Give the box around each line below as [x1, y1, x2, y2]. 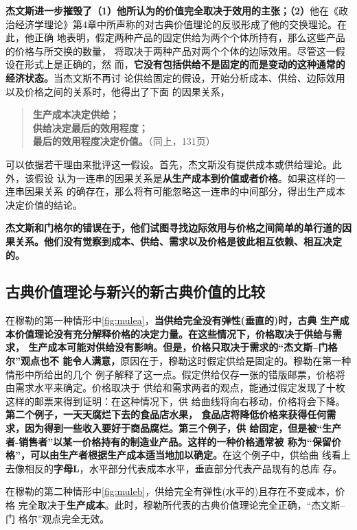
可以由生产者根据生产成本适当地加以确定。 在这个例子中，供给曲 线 [30, 448, 332, 462]
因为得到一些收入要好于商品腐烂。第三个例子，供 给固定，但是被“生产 [24, 421, 342, 435]
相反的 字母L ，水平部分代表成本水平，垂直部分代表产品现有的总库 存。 [24, 461, 343, 475]
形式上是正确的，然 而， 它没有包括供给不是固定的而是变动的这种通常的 [24, 57, 345, 71]
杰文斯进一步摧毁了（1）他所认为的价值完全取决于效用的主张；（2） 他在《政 [5, 3, 349, 17]
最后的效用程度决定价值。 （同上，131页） [32, 134, 216, 148]
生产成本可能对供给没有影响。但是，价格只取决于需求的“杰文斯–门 [28, 340, 328, 354]
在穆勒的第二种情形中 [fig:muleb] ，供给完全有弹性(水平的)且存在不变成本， [5, 484, 336, 498]
